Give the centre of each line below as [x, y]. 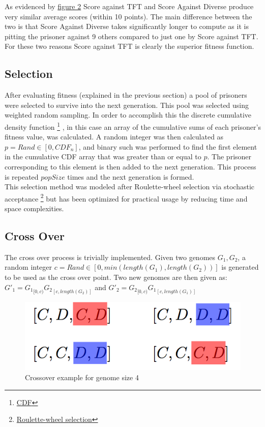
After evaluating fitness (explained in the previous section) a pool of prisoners [126, 95]
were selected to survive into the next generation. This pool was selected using [127, 105]
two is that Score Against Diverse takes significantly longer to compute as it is [127, 26]
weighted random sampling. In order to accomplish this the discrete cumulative [128, 115]
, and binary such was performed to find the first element [168, 146]
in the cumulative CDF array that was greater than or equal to [103, 156]
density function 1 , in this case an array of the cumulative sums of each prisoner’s [133, 126]
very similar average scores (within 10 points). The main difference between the [128, 16]
